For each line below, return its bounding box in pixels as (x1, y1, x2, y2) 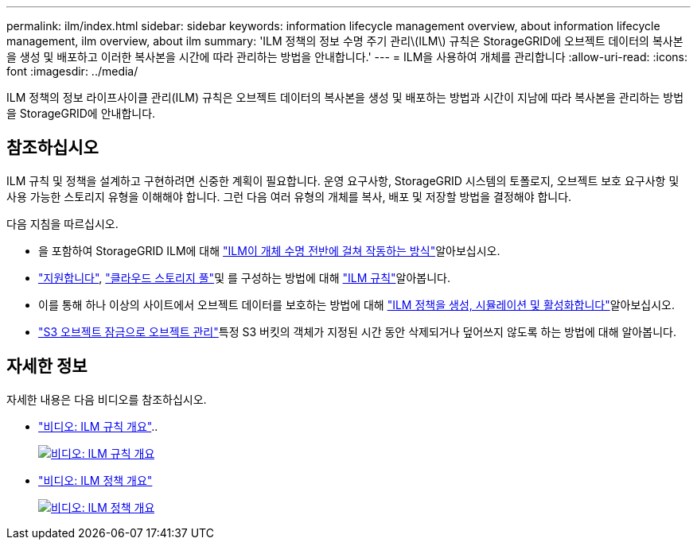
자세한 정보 (6, 356, 88, 377)
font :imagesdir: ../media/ (6, 64, 138, 78)
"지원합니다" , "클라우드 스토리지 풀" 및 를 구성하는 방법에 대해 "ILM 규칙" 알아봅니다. (38, 270, 451, 285)
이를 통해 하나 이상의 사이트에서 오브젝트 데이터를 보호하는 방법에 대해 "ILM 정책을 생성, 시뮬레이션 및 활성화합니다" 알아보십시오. (38, 297, 676, 312)
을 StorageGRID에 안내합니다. (6, 106, 156, 120)
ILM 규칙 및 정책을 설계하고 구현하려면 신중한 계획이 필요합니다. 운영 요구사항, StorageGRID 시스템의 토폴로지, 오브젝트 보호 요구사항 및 (6, 173, 679, 188)
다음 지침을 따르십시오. (6, 216, 119, 230)
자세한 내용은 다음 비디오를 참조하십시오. (6, 392, 207, 406)
